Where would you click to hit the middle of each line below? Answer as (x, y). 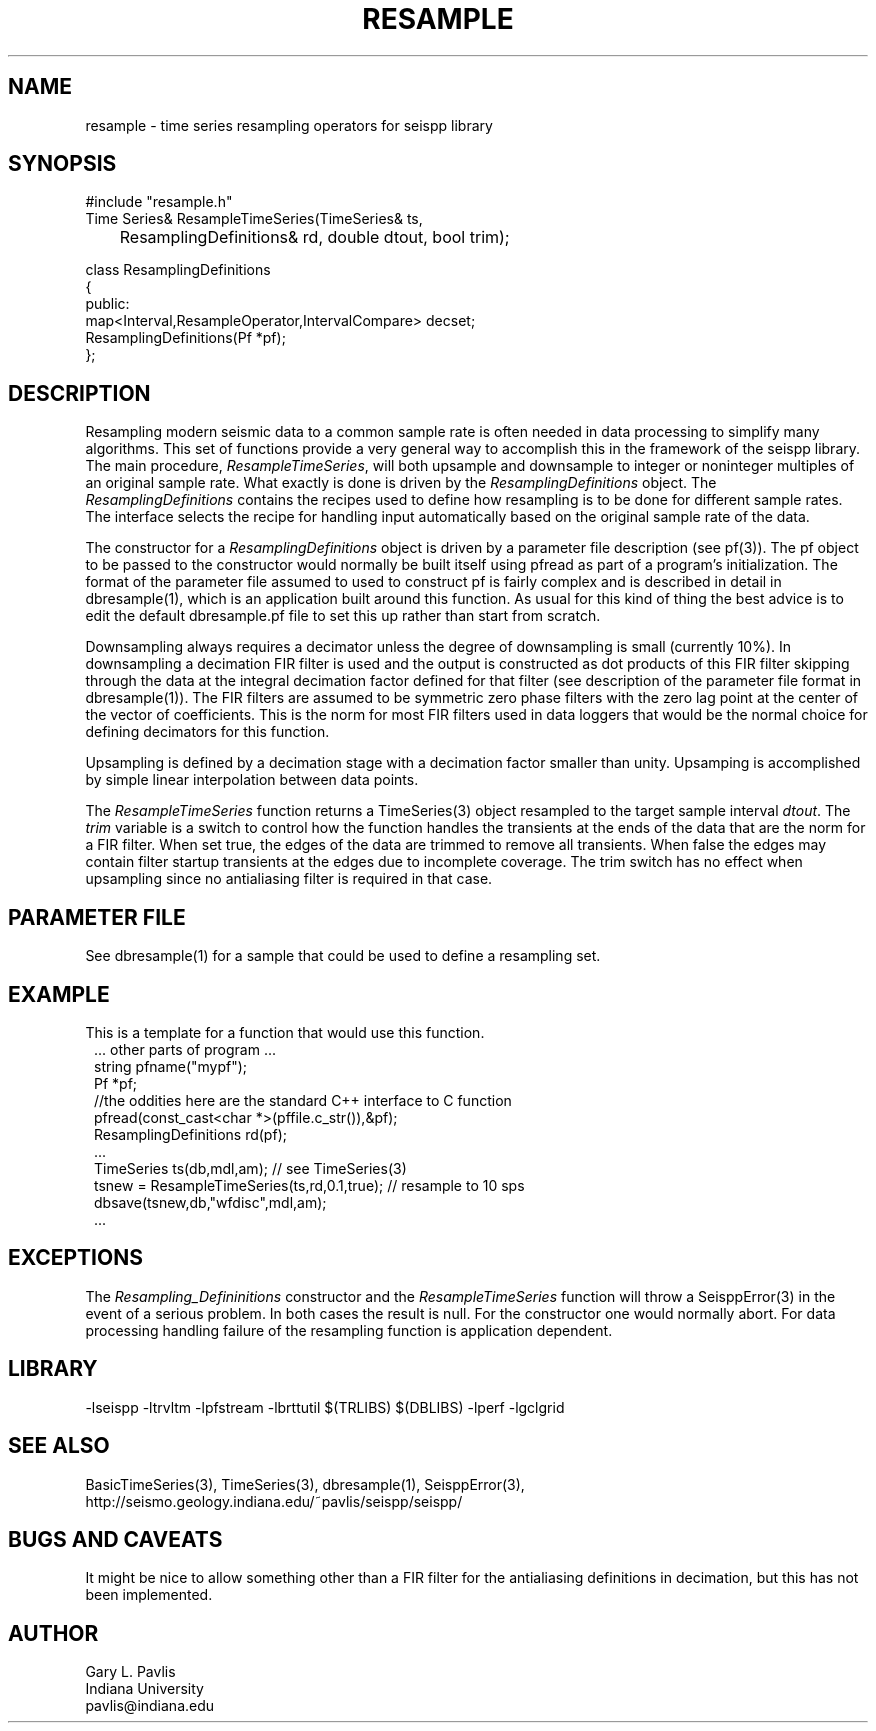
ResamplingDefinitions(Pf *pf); (185, 338)
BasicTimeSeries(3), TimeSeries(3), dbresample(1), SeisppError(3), (305, 1484)
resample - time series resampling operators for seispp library (289, 125)
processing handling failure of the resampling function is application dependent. (349, 1330)
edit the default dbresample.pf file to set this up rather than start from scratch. (343, 616)
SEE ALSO (59, 1446)
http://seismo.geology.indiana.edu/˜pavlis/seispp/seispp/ (274, 1501)
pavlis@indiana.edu (150, 1706)
